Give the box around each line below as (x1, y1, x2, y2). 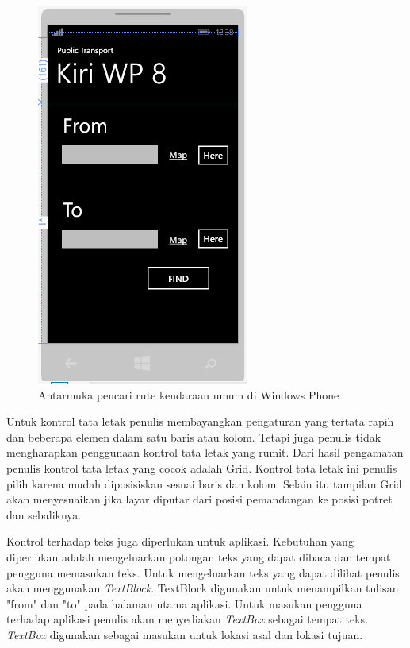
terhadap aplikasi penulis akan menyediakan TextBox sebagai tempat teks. (6, 611, 369, 627)
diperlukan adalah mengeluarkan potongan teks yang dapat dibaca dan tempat (6, 548, 391, 565)
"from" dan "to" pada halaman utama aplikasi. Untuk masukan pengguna (6, 595, 362, 611)
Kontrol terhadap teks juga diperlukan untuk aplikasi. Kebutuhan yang (6, 533, 354, 550)
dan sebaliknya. (6, 506, 82, 523)
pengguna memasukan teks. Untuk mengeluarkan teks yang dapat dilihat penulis (6, 564, 400, 580)
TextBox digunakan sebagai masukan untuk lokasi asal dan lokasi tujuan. (6, 626, 363, 642)
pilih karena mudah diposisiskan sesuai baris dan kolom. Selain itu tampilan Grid (6, 475, 403, 492)
